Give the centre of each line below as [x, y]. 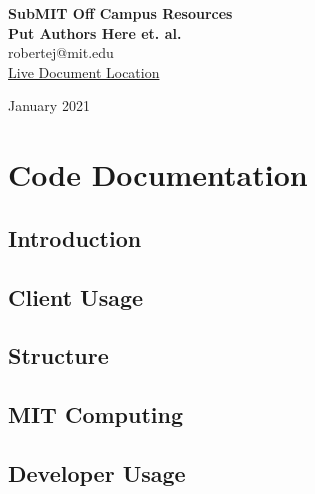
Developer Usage [97, 472]
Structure [58, 355]
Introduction [75, 237]
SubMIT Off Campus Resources [120, 13]
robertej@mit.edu [61, 52]
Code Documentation [158, 174]
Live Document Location [84, 71]
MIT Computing [95, 414]
